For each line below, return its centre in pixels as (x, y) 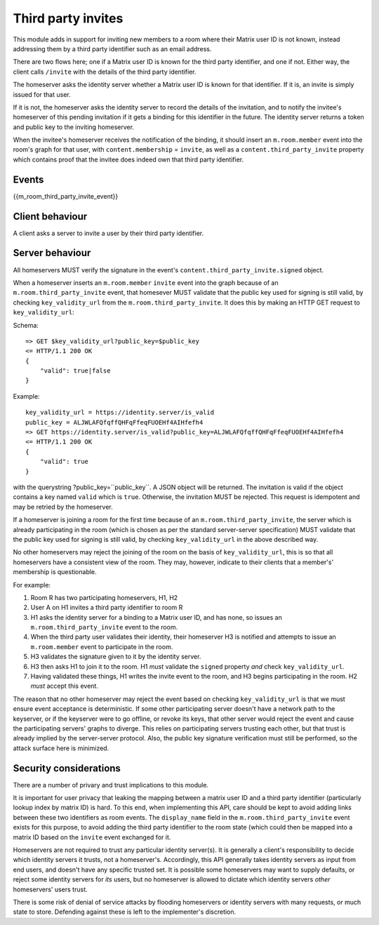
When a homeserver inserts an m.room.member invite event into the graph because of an (146, 282)
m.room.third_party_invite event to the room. (104, 627)
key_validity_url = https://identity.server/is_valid (120, 413)
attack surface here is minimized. (61, 748)
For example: (32, 585)
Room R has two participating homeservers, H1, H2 (104, 597)
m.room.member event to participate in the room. (102, 646)
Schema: (26, 325)
